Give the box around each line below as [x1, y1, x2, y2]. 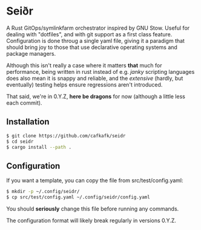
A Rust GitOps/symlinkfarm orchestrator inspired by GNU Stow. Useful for [6, 24, 190, 31]
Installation [6, 117, 50, 127]
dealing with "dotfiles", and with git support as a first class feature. [6, 30, 173, 38]
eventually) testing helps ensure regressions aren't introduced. [6, 80, 163, 88]
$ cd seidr [6, 138, 34, 145]
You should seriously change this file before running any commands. [6, 205, 179, 212]
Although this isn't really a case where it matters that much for [6, 62, 162, 69]
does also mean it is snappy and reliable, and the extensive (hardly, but [6, 74, 183, 82]
